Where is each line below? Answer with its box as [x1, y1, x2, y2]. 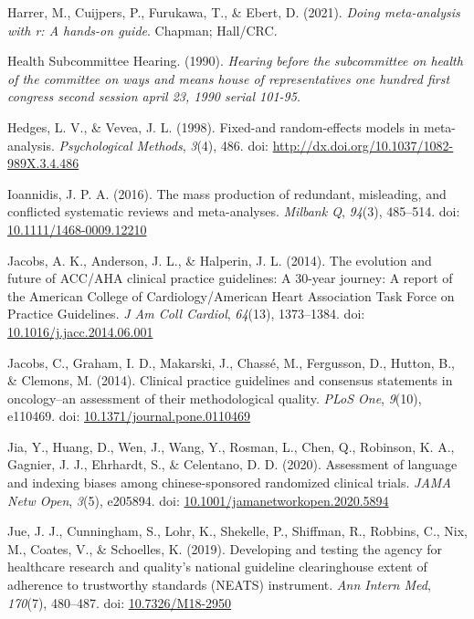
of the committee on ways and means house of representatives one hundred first [7, 68, 450, 88]
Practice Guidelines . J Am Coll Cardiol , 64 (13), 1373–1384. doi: [7, 304, 365, 323]
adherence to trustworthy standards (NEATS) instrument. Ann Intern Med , [7, 575, 431, 594]
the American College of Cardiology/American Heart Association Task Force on [7, 286, 455, 305]
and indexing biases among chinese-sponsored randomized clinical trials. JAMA [7, 473, 451, 492]
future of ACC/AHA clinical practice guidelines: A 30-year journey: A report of [7, 268, 453, 288]
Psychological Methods [58, 135, 183, 154]
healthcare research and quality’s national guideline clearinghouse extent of [7, 557, 427, 576]
